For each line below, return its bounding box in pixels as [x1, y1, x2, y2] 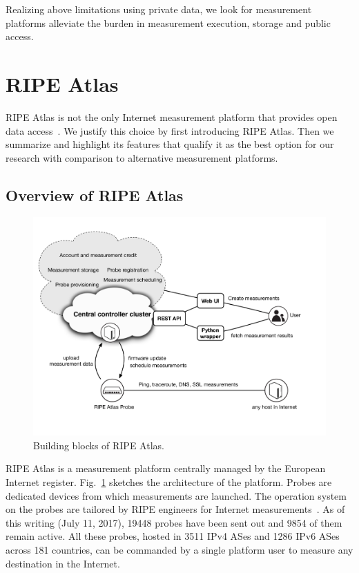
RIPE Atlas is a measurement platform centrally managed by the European [6, 461, 326, 476]
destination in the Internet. [6, 556, 120, 570]
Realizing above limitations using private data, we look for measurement [6, 2, 312, 16]
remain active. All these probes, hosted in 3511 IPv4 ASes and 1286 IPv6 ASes [6, 529, 340, 543]
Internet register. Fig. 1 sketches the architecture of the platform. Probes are [6, 475, 332, 489]
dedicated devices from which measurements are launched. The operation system [6, 488, 347, 502]
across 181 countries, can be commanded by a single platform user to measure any [6, 543, 353, 557]
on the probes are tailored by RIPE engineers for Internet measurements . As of [6, 502, 345, 516]
